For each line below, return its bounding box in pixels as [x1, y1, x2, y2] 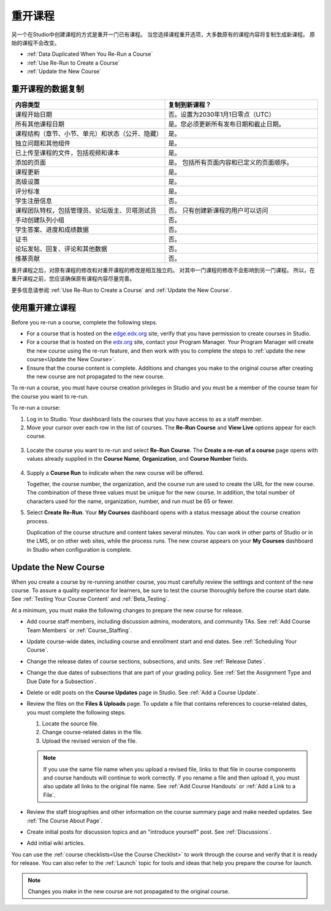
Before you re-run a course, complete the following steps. [11, 318, 158, 326]
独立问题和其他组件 [15, 139, 70, 147]
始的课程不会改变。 [11, 39, 60, 46]
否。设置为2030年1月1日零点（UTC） [168, 111, 275, 119]
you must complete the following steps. [26, 708, 126, 716]
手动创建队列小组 [15, 216, 64, 224]
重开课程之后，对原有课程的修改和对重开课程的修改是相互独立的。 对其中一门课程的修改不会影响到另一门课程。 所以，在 [11, 267, 315, 274]
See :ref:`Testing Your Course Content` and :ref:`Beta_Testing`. [11, 595, 170, 603]
